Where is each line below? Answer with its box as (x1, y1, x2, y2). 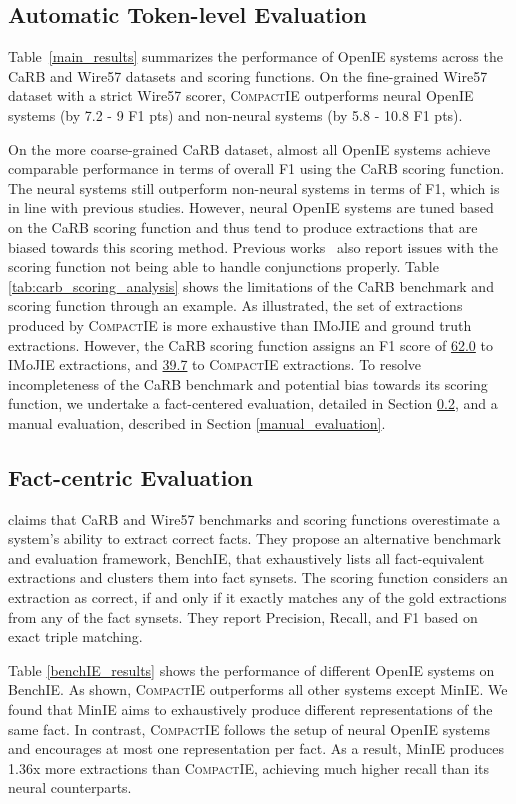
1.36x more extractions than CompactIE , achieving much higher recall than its (8, 757, 490, 778)
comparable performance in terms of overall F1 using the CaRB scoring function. (8, 158, 505, 179)
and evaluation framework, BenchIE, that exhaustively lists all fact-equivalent (8, 547, 485, 568)
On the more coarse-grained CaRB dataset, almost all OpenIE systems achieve (8, 138, 491, 159)
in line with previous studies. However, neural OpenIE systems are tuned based (8, 197, 494, 218)
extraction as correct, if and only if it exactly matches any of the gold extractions (8, 587, 507, 608)
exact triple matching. (8, 626, 143, 647)
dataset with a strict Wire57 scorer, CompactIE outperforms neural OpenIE (8, 85, 474, 106)
